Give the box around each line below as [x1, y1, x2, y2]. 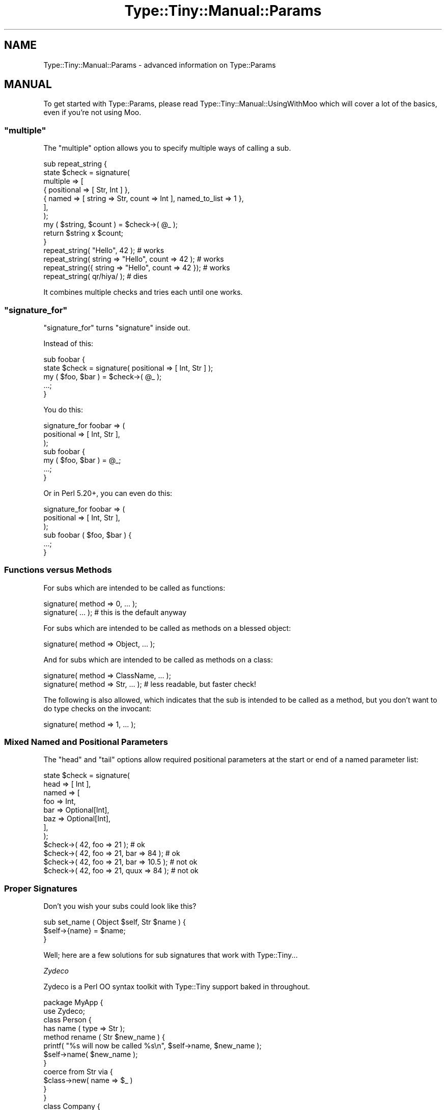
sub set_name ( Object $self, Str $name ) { [43, 918, 186, 927]
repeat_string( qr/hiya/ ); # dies [43, 272, 148, 281]
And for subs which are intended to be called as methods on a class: [43, 655, 273, 664]
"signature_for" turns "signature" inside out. [43, 323, 190, 332]
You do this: [43, 405, 83, 414]
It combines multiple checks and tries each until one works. [43, 288, 243, 297]
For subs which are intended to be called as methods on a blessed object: [43, 623, 291, 632]
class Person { [43, 1015, 92, 1024]
